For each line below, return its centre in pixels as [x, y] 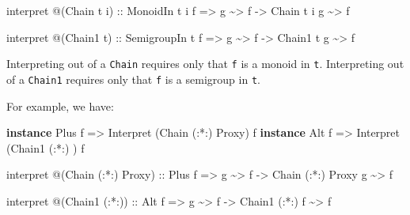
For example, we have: [60, 106]
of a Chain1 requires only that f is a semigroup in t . [133, 79]
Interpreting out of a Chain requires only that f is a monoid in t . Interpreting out [205, 64]
